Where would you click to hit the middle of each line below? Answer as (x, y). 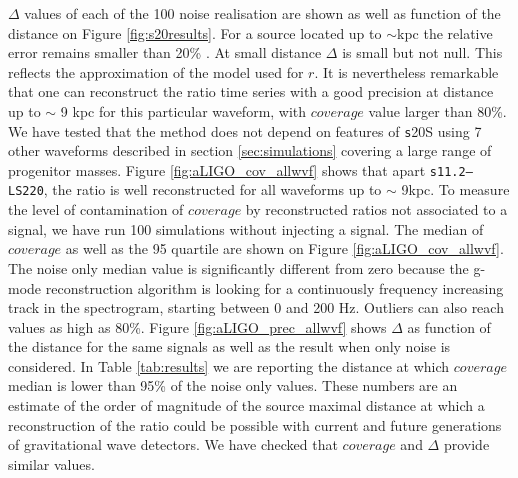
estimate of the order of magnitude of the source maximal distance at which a (246, 405)
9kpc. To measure (455, 189)
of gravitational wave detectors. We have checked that (173, 444)
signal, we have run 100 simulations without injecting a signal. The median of (246, 228)
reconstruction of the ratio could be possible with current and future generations (255, 424)
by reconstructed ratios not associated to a (376, 209)
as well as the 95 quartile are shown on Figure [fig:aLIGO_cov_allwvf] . (284, 248)
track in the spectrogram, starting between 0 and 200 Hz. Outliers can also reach (256, 307)
